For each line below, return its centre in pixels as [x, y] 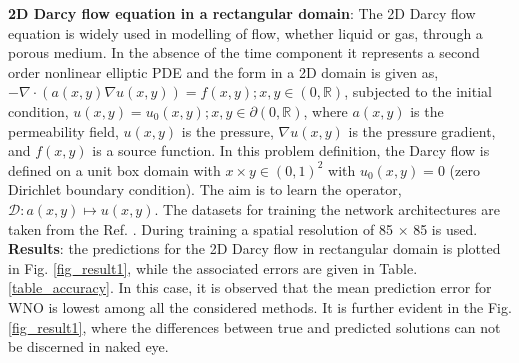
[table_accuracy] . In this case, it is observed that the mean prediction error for [250, 287]
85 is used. [445, 228]
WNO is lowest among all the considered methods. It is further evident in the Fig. [260, 306]
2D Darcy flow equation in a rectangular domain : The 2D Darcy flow [242, 13]
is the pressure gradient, [422, 130]
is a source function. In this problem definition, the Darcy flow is [291, 150]
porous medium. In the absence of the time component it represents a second [244, 52]
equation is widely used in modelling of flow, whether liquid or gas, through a [245, 32]
